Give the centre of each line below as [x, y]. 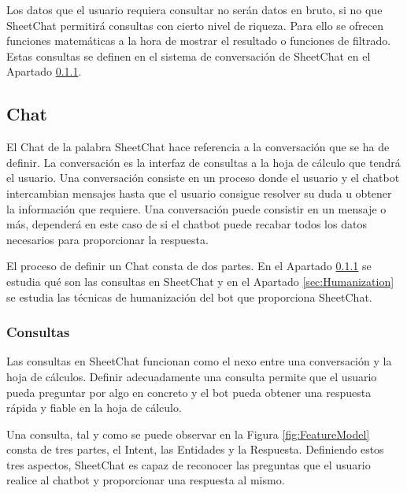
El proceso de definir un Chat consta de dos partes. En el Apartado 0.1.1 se [189, 266]
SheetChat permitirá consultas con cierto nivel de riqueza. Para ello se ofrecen [195, 25]
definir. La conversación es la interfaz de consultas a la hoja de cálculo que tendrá [203, 162]
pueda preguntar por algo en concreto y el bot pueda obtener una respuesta [189, 392]
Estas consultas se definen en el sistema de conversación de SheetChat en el [189, 56]
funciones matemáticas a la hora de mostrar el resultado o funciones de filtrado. [199, 41]
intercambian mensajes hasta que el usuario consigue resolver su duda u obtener [199, 193]
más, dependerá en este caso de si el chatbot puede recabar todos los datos [187, 224]
